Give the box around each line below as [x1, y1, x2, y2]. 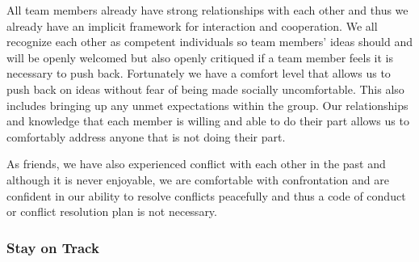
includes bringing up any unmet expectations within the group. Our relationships [6, 96, 409, 113]
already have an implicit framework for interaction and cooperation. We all [6, 17, 378, 34]
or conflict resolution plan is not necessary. [6, 203, 217, 220]
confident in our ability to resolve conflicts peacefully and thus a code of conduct [6, 187, 406, 204]
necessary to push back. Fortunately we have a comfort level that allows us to [6, 65, 391, 82]
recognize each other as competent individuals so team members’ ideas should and [6, 33, 413, 50]
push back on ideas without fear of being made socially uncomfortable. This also [6, 80, 404, 97]
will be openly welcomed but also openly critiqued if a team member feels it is [6, 49, 393, 65]
